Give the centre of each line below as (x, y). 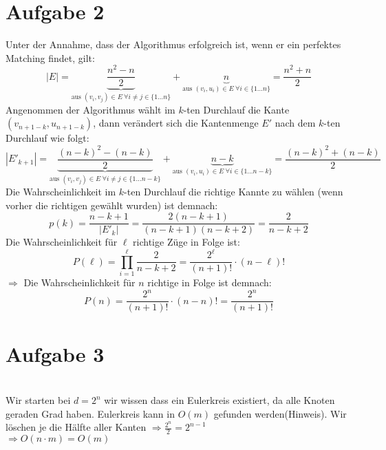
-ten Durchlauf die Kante (236, 109)
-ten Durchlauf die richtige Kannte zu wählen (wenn (234, 192)
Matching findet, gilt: (50, 57)
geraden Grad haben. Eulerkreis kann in (90, 413)
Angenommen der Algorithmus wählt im (90, 109)
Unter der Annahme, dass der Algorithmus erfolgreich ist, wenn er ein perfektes (173, 44)
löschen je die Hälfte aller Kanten (76, 427)
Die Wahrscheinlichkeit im (61, 192)
